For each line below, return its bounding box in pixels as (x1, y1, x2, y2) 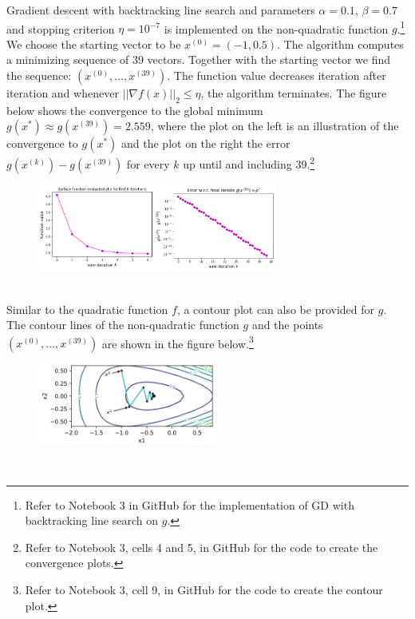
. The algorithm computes (277, 35, 404, 52)
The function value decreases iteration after (173, 67, 386, 84)
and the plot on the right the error (121, 135, 290, 152)
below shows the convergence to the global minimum (6, 101, 263, 118)
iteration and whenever (6, 85, 119, 101)
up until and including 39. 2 (183, 153, 315, 173)
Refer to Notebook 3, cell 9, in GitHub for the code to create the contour (25, 581, 383, 598)
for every (126, 156, 170, 173)
